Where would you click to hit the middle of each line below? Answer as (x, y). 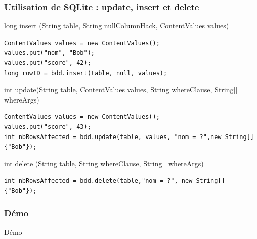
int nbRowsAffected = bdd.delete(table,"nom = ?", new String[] (115, 181)
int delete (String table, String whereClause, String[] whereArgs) (104, 163)
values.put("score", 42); (48, 63)
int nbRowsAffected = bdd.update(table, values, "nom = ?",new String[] (129, 137)
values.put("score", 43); (48, 127)
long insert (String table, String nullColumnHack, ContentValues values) (117, 26)
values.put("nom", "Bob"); (49, 53)
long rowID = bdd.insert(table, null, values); (86, 73)
